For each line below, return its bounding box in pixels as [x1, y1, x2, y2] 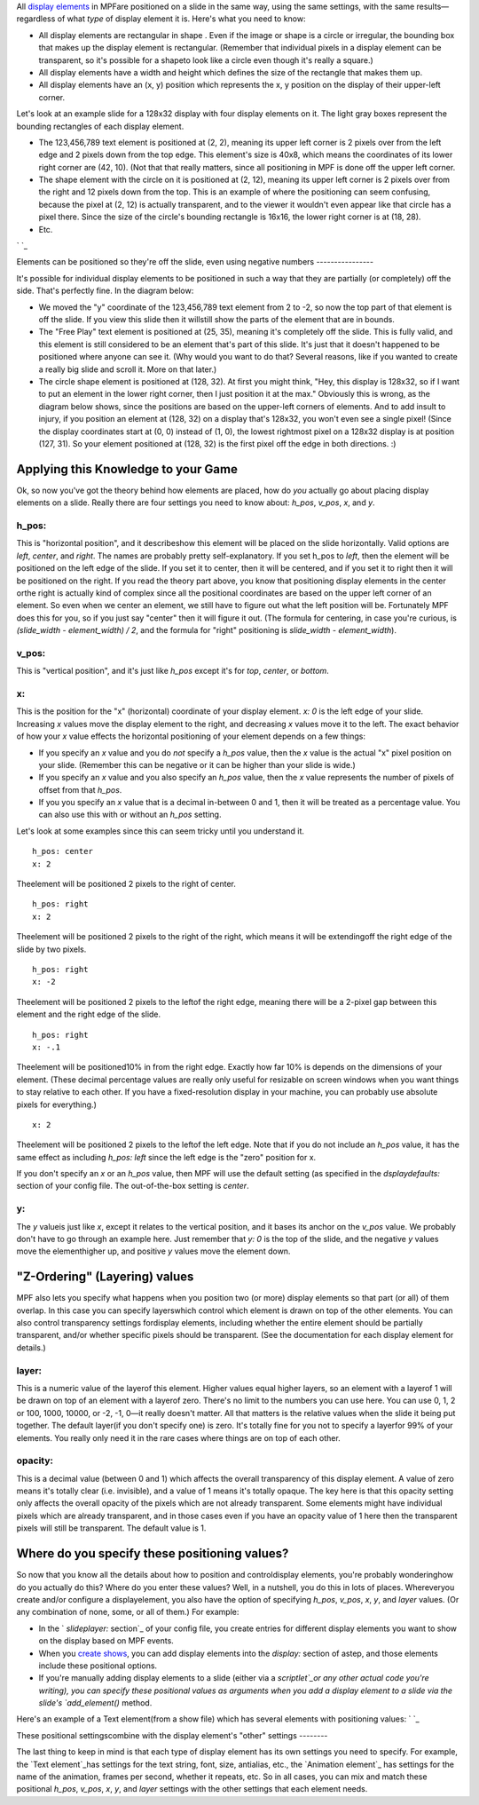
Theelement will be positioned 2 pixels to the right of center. [16, 879, 237, 890]
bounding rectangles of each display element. [16, 121, 185, 131]
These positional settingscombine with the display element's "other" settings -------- [16, 1730, 328, 1740]
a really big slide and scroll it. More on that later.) [38, 364, 217, 375]
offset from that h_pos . [38, 784, 122, 795]
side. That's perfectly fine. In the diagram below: [16, 285, 194, 297]
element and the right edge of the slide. [16, 1009, 161, 1020]
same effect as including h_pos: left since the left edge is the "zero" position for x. [16, 1152, 317, 1162]
